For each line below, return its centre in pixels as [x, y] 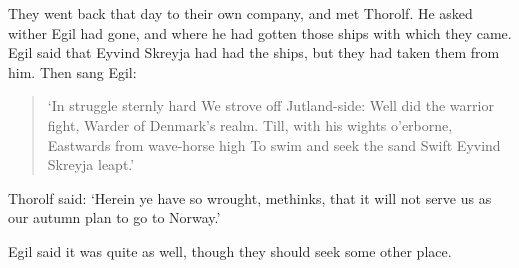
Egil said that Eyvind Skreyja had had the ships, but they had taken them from [254, 52]
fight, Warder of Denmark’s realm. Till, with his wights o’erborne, [250, 124]
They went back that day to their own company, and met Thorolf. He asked [240, 13]
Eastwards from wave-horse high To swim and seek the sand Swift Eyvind [274, 144]
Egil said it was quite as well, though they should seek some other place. [230, 250]
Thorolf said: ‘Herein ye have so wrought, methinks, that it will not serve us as [250, 197]
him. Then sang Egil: [72, 71]
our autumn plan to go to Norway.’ [114, 217]
